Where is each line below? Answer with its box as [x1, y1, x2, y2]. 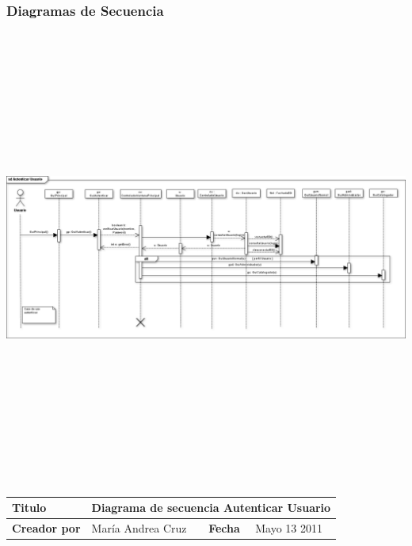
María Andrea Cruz [91, 520, 187, 536]
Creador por [12, 520, 81, 536]
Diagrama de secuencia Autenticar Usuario [91, 499, 331, 516]
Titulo [12, 499, 47, 516]
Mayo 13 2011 [255, 520, 323, 536]
